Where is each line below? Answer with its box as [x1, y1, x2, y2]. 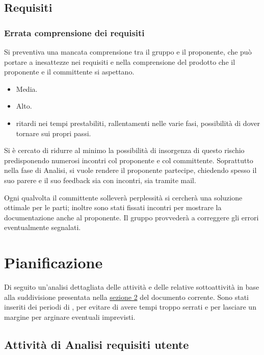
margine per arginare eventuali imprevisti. [4, 311, 136, 322]
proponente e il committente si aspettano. [4, 66, 135, 77]
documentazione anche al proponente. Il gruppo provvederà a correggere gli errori [4, 212, 259, 222]
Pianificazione [4, 252, 103, 273]
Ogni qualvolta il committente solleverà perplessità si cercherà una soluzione [4, 192, 243, 202]
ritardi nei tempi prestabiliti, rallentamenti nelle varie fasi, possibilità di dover [16, 117, 260, 128]
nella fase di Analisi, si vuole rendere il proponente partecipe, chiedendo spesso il [4, 165, 257, 175]
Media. [16, 83, 38, 94]
